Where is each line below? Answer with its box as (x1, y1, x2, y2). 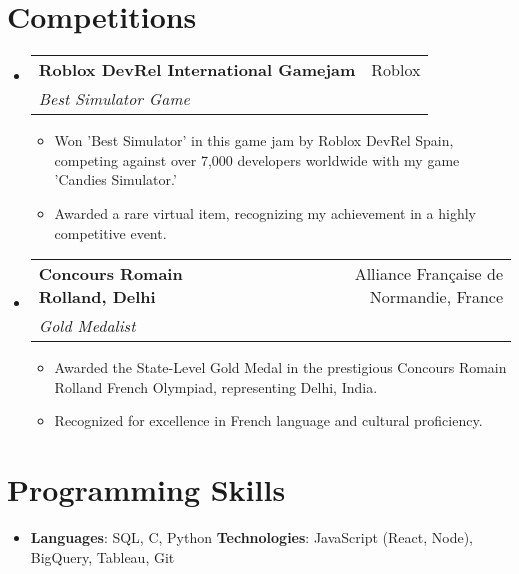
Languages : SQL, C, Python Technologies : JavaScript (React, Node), (30, 527, 473, 547)
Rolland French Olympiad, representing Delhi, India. (54, 376, 378, 397)
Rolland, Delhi (38, 285, 156, 309)
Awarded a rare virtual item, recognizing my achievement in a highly (54, 202, 476, 223)
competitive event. (54, 222, 167, 243)
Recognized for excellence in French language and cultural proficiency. (54, 410, 483, 431)
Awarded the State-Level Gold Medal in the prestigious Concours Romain (54, 357, 507, 378)
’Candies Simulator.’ (54, 169, 177, 190)
